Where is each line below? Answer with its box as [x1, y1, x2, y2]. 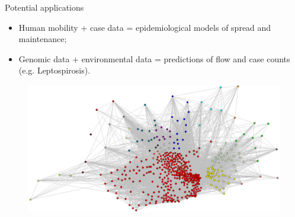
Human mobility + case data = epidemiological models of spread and [18, 21, 271, 33]
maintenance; [18, 33, 67, 45]
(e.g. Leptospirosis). [18, 64, 91, 76]
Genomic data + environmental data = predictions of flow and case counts [18, 52, 290, 65]
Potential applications [5, 1, 84, 13]
